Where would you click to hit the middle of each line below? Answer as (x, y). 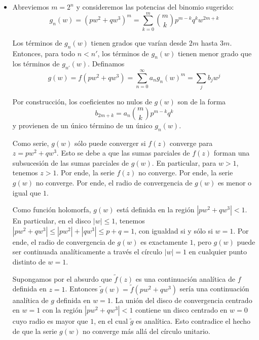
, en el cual (111, 321)
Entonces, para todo (44, 53)
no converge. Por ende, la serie (186, 173)
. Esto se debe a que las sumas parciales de (123, 153)
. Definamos (106, 64)
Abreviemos (31, 7)
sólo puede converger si (110, 143)
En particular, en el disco (52, 221)
